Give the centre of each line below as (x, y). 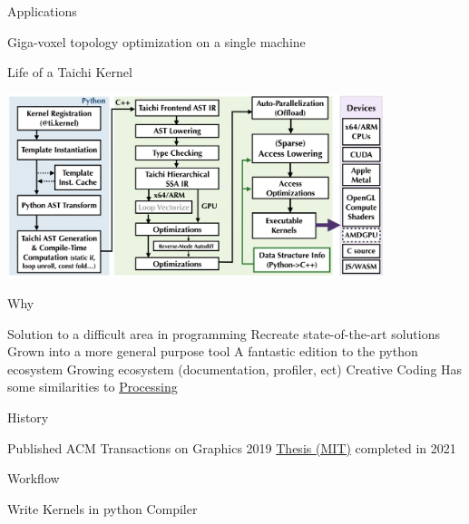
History (28, 417)
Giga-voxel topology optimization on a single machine (156, 41)
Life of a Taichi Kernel (70, 72)
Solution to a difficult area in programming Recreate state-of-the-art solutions (224, 333)
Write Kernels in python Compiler (103, 508)
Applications (42, 11)
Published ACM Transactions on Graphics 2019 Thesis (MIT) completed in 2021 (232, 447)
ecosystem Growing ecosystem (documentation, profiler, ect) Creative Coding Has (235, 369)
